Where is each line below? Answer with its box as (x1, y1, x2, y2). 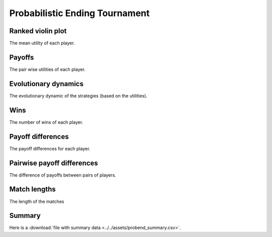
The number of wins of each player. (9, 119, 83, 125)
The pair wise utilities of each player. (9, 66, 86, 72)
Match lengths (9, 185, 56, 194)
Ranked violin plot (9, 27, 67, 35)
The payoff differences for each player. (9, 145, 91, 151)
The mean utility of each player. (9, 40, 75, 46)
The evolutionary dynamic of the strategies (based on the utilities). (9, 93, 148, 99)
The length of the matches (9, 198, 64, 204)
